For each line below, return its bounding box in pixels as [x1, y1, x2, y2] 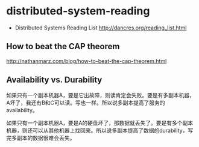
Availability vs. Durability [6, 75, 103, 85]
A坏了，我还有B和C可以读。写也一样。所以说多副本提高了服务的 [6, 99, 166, 106]
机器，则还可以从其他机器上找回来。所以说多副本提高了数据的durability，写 [6, 127, 194, 134]
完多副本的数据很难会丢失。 [6, 134, 75, 142]
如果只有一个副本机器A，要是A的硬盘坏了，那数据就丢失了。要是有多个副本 [6, 119, 194, 127]
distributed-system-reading [6, 4, 150, 18]
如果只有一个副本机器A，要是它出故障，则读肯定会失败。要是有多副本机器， [6, 91, 195, 98]
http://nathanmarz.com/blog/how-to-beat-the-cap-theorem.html [6, 57, 167, 64]
